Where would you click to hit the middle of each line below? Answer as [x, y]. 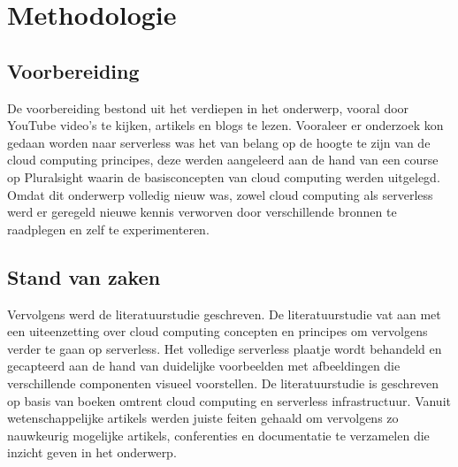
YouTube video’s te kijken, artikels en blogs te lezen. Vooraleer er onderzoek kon [225, 125]
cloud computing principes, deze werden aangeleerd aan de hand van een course [223, 160]
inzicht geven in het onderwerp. [92, 452]
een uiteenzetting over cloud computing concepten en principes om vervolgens [218, 331]
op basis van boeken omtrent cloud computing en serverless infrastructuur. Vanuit [229, 400]
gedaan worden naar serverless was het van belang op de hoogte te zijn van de [219, 142]
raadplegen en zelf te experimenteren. [108, 229]
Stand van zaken [84, 276]
